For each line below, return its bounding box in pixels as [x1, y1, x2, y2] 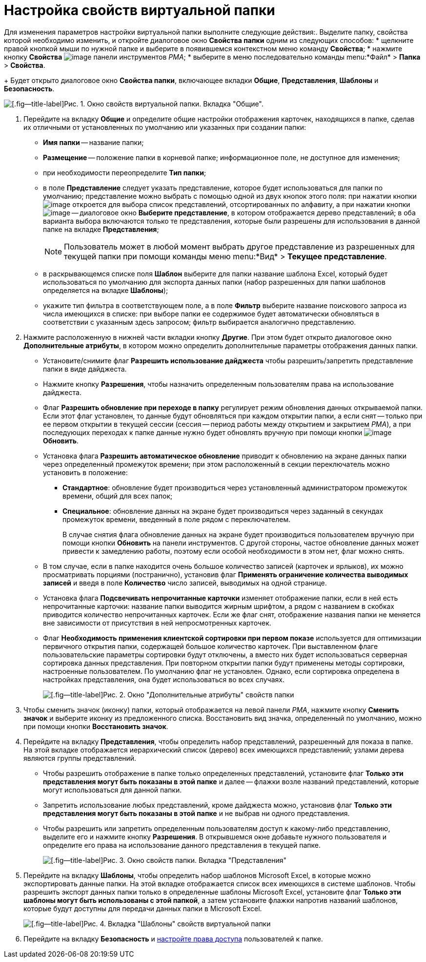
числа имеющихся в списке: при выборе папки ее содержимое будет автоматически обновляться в [43, 309, 380, 318]
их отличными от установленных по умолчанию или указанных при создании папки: [23, 123, 306, 131]
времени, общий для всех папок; [62, 491, 173, 500]
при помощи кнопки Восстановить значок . [23, 722, 168, 731]
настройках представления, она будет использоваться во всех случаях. [43, 675, 284, 684]
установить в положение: [43, 468, 128, 477]
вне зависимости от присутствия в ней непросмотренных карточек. [43, 618, 271, 627]
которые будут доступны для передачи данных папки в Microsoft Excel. [23, 904, 262, 913]
